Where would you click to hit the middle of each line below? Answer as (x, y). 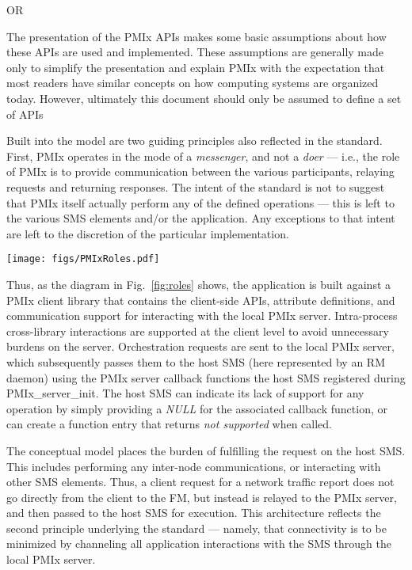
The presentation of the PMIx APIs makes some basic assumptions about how (196, 36)
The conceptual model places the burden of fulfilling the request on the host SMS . (206, 450)
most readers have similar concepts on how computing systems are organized (193, 83)
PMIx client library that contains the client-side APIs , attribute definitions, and (201, 300)
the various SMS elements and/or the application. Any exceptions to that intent (201, 218)
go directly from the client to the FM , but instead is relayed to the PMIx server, (202, 497)
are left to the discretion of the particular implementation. (148, 233)
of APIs (25, 114)
